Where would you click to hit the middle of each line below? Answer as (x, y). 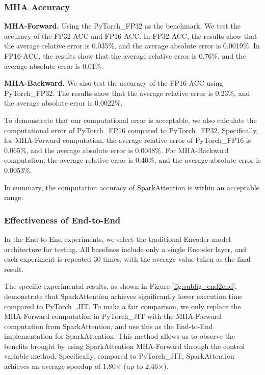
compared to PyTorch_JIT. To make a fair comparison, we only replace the (123, 306)
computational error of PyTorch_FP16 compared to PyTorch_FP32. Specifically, (131, 130)
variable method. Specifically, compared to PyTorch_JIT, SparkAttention (119, 356)
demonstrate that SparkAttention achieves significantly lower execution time (123, 296)
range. (14, 197)
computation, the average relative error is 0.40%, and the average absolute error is (132, 160)
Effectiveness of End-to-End (62, 220)
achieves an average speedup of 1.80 (60, 366)
